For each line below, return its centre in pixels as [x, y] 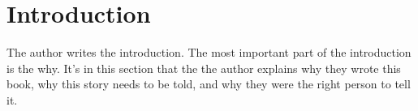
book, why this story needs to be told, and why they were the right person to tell [209, 84]
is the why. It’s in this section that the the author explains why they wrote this [204, 68]
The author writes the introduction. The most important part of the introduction [209, 52]
